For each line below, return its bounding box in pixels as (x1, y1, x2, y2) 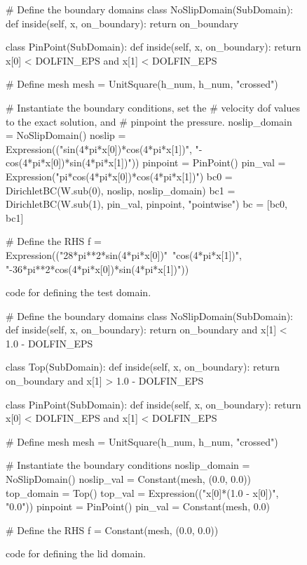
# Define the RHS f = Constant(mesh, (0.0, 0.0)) (6, 522, 219, 537)
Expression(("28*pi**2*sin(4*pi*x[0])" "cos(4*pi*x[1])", (6, 247, 242, 262)
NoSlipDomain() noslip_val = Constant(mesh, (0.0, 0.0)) (6, 472, 252, 486)
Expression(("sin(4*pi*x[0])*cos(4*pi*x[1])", (6, 141, 192, 156)
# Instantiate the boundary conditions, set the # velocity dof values (6, 100, 300, 114)
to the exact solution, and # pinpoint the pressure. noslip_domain (6, 114, 292, 128)
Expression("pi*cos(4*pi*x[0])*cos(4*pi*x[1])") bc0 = (6, 168, 233, 183)
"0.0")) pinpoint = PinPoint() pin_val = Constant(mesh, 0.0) (6, 499, 271, 514)
